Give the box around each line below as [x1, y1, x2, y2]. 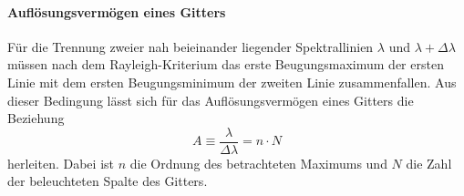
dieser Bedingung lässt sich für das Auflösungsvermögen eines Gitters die [7, 90, 414, 109]
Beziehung [7, 108, 65, 128]
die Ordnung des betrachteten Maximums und [129, 153, 387, 172]
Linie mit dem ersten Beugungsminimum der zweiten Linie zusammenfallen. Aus [7, 72, 457, 91]
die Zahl [406, 153, 452, 172]
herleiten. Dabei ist [7, 153, 114, 172]
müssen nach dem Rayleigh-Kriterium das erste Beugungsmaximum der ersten [7, 55, 444, 74]
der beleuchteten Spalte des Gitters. [7, 171, 208, 191]
